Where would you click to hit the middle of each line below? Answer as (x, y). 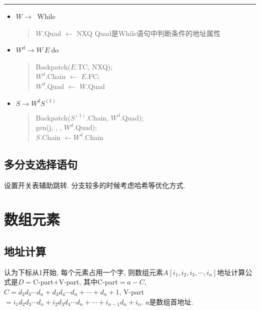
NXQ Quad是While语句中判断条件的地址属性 (149, 33)
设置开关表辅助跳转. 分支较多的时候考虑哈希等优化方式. (95, 185)
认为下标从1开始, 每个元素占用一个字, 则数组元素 (84, 272)
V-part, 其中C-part (88, 282)
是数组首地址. (171, 301)
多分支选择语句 (41, 164)
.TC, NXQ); (94, 66)
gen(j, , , (49, 127)
